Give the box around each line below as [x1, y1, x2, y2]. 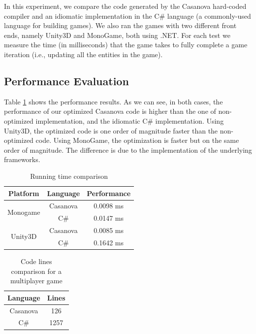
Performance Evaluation [4, 73, 129, 88]
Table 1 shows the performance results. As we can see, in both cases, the [4, 96, 223, 106]
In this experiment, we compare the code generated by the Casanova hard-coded [4, 1, 247, 11]
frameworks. [4, 154, 40, 165]
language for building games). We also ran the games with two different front [4, 20, 237, 31]
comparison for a [11, 266, 62, 276]
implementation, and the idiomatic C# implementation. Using [35, 115, 224, 126]
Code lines [21, 256, 52, 266]
